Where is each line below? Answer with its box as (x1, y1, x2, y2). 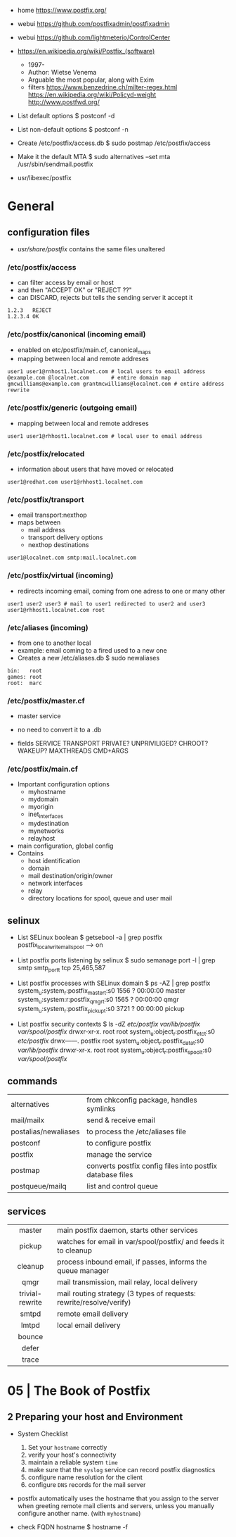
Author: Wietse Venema (27, 68, 97, 76)
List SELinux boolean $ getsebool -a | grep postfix (17, 933, 163, 942)
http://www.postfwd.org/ (27, 98, 100, 106)
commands (7, 1075, 58, 1087)
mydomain (27, 795, 59, 803)
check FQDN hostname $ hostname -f (17, 1523, 129, 1531)
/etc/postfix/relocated (7, 448, 85, 458)
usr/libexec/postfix (17, 174, 72, 182)
